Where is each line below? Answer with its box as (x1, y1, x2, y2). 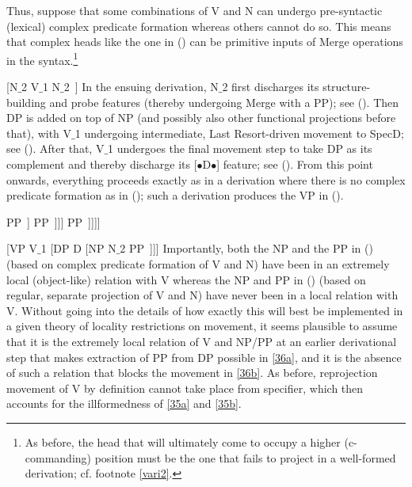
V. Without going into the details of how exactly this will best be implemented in (6, 302, 403, 318)
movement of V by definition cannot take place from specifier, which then (6, 379, 364, 396)
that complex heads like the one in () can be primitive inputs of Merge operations (6, 33, 403, 50)
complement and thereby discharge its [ (6, 156, 197, 172)
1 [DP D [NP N (40, 240, 116, 257)
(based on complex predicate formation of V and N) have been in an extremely (6, 255, 390, 272)
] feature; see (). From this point (216, 156, 373, 172)
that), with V (6, 124, 72, 141)
